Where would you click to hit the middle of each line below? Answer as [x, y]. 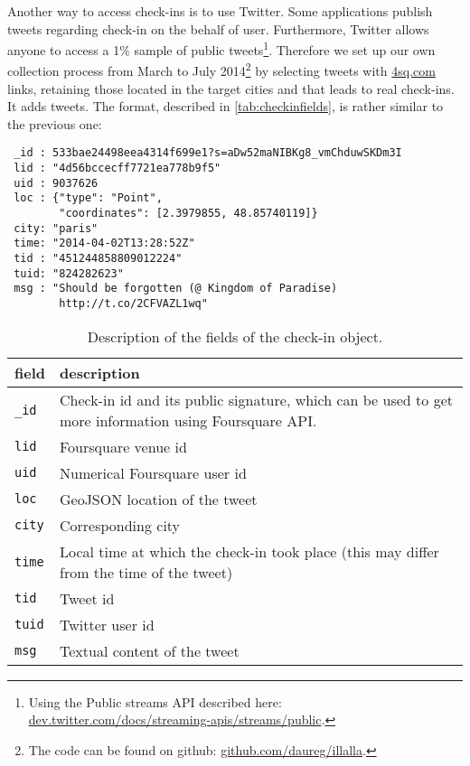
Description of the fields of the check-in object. [235, 336]
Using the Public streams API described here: [155, 701]
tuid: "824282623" [69, 273]
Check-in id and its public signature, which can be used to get [256, 399]
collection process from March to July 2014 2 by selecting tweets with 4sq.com [221, 70]
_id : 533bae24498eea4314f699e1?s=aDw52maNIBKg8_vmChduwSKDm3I [208, 153]
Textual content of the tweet [149, 650]
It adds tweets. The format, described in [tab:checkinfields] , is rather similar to [226, 106]
